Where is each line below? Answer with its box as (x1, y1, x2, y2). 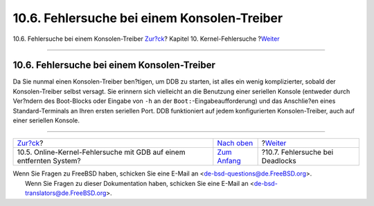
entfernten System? (17, 156, 81, 166)
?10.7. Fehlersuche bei (261, 147, 334, 157)
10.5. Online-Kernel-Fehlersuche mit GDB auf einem (17, 147, 186, 157)
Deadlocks (261, 156, 297, 166)
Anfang (217, 156, 242, 166)
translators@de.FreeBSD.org (25, 189, 107, 197)
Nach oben (217, 138, 253, 148)
